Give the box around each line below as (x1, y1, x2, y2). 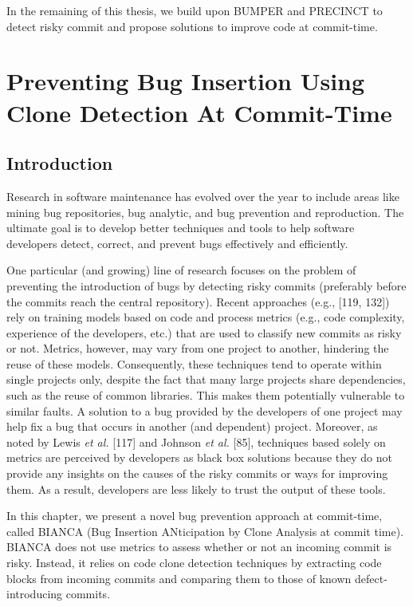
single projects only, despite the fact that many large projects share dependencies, (6, 371, 406, 388)
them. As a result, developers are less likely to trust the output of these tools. (6, 480, 386, 497)
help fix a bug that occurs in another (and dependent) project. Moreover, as (6, 418, 378, 435)
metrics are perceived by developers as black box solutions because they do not (6, 449, 392, 466)
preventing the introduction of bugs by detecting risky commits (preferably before (6, 277, 407, 294)
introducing (6, 585, 63, 602)
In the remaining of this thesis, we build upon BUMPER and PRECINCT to (6, 2, 383, 18)
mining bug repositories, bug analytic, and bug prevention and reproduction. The (6, 203, 404, 220)
